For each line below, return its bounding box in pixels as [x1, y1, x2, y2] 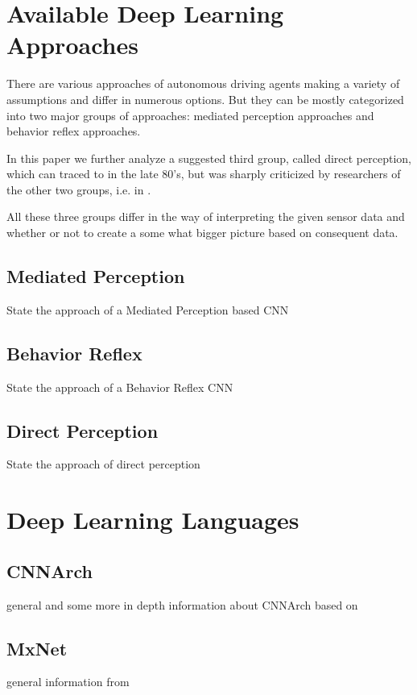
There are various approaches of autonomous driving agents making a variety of [6, 75, 400, 92]
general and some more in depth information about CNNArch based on [6, 596, 358, 613]
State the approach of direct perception [6, 456, 200, 472]
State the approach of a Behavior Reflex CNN [6, 378, 233, 395]
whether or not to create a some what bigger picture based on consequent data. [6, 224, 398, 241]
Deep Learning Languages [6, 503, 299, 536]
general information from [6, 673, 130, 690]
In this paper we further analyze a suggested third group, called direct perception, [6, 149, 411, 166]
